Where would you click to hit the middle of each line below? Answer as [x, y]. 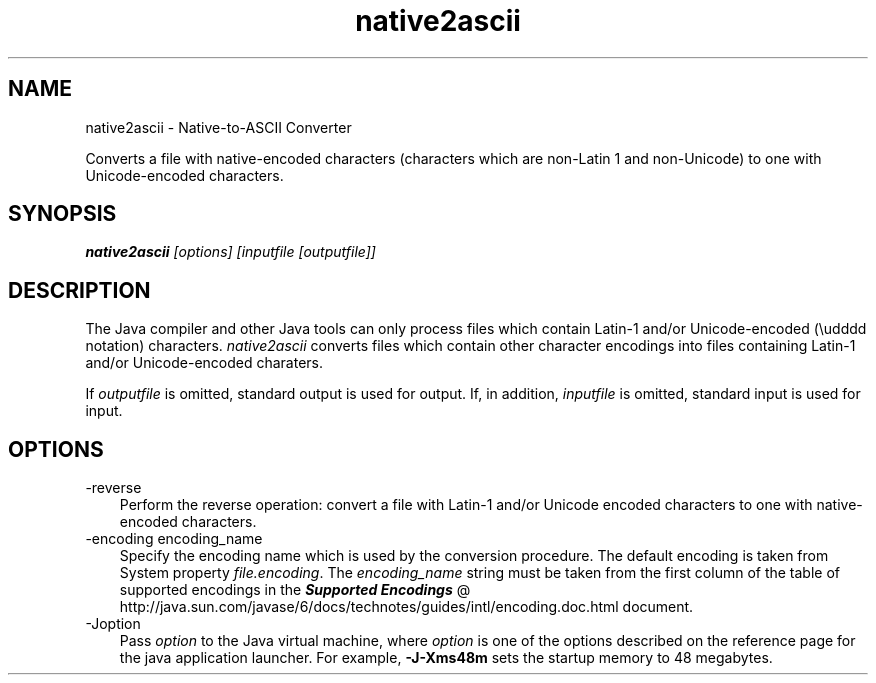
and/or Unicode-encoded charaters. [204, 363]
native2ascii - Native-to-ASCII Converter [218, 127]
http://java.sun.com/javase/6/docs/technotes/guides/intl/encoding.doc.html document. [406, 607]
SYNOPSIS [62, 214]
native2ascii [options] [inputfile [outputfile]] [230, 252]
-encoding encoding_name [174, 539]
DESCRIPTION [79, 290]
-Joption [113, 624]
